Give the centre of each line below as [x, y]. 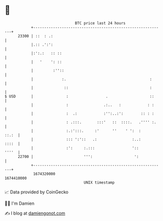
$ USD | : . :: [79, 96]
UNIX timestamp [99, 182]
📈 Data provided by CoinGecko [37, 192]
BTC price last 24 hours [100, 23]
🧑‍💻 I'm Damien [20, 203]
